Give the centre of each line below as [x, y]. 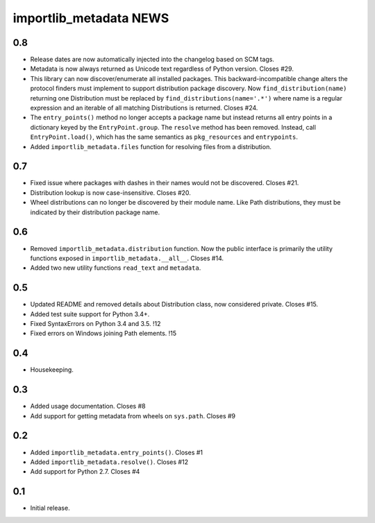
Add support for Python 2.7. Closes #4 [85, 472]
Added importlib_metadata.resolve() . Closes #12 [109, 462]
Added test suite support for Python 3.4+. [90, 314]
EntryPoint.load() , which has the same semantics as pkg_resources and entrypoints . [164, 137]
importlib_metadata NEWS [91, 18]
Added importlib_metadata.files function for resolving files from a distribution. [151, 146]
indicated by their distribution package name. [95, 212]
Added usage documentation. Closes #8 [88, 406]
